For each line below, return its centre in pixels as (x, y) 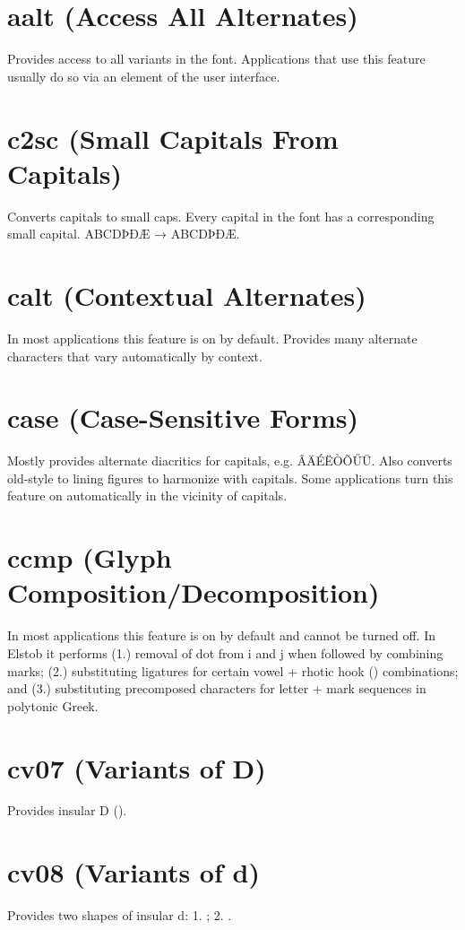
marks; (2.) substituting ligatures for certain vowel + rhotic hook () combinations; (233, 670)
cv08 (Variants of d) (133, 872)
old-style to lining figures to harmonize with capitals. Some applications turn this (230, 478)
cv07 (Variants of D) (137, 767)
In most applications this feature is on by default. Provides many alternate (212, 338)
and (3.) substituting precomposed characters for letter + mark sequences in (217, 688)
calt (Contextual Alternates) (187, 295)
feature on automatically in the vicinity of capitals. (147, 495)
